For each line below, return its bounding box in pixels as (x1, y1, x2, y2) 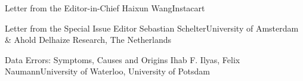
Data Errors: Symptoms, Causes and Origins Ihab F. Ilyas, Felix (5, 53, 240, 66)
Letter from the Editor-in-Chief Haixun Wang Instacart (5, 2, 205, 14)
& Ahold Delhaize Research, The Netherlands (5, 33, 172, 46)
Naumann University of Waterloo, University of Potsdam (5, 65, 210, 77)
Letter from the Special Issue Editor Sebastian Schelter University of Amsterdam (5, 21, 299, 34)
